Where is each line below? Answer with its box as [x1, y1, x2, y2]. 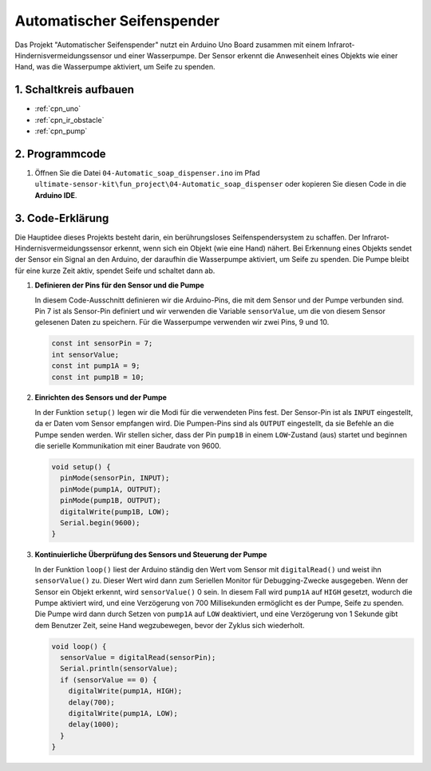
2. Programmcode [14, 147, 107, 160]
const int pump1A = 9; [51, 362, 140, 370]
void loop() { [51, 642, 107, 650]
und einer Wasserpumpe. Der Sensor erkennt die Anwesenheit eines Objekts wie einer [113, 50, 398, 60]
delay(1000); [68, 720, 120, 729]
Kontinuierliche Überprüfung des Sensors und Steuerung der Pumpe [34, 550, 267, 559]
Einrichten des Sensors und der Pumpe [34, 393, 168, 402]
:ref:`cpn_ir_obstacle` [34, 115, 105, 125]
